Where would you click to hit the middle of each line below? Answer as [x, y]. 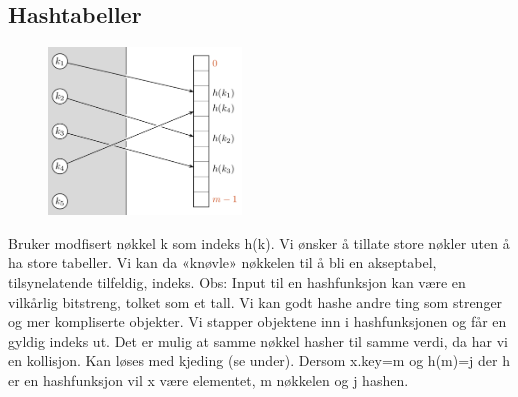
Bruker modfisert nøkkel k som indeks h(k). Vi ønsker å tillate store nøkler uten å [259, 242]
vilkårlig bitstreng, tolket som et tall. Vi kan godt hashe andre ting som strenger [255, 301]
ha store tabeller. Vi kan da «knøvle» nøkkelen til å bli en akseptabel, [222, 262]
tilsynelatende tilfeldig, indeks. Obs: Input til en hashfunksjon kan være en [237, 281]
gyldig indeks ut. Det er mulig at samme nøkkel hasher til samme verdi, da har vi [258, 340]
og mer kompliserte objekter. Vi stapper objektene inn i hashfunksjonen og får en [257, 321]
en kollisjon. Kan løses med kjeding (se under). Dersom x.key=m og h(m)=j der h [259, 360]
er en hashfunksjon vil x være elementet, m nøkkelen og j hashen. [208, 379]
